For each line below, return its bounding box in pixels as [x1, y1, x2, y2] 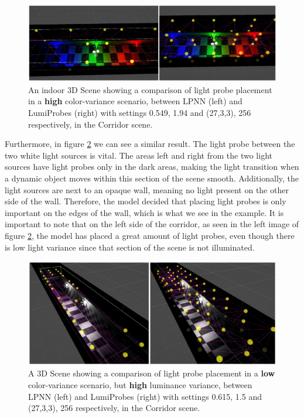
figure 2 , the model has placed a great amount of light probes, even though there [5, 229, 295, 241]
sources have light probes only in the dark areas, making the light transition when [5, 160, 299, 173]
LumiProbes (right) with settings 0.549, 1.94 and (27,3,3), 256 [28, 107, 251, 119]
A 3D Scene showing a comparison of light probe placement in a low [28, 367, 275, 379]
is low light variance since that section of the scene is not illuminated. [5, 241, 255, 253]
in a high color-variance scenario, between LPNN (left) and [28, 95, 242, 107]
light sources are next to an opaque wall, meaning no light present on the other [5, 183, 289, 196]
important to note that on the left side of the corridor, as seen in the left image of [5, 218, 299, 230]
